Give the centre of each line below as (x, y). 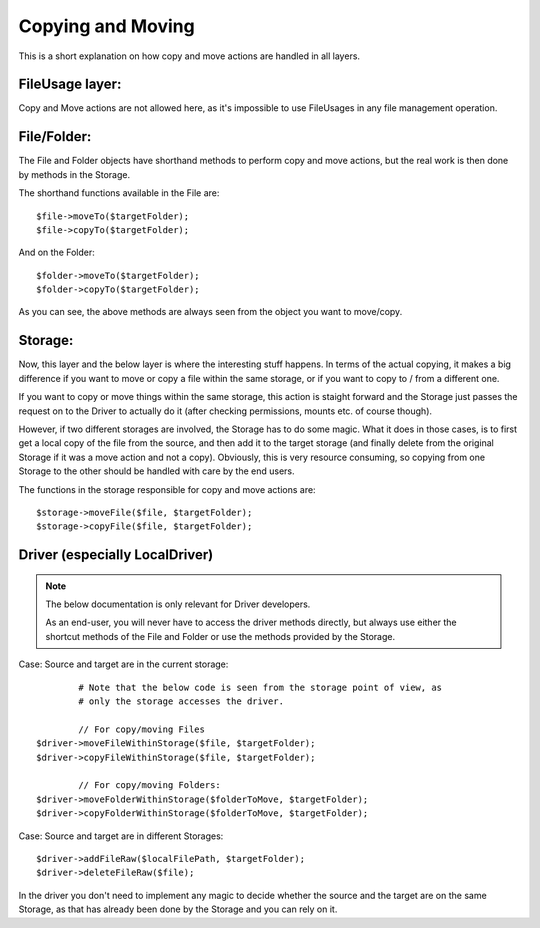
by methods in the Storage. (74, 174)
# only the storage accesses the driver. (181, 701)
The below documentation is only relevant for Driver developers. (178, 604)
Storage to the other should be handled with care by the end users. (156, 471)
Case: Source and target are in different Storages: (121, 836)
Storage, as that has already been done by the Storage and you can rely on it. (178, 909)
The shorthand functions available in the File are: (119, 193)
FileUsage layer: (70, 84)
